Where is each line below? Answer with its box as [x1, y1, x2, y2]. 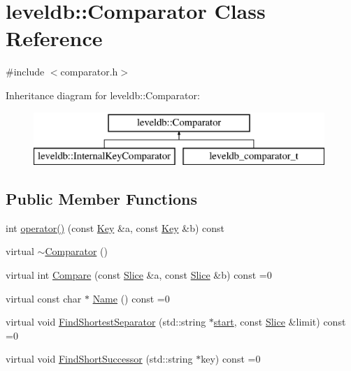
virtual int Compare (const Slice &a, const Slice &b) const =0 [6, 268, 272, 282]
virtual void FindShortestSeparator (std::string [6, 314, 206, 329]
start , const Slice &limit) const [213, 314, 346, 329]
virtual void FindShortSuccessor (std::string [6, 351, 193, 366]
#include [6, 64, 45, 79]
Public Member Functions [6, 188, 197, 210]
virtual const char [6, 291, 82, 305]
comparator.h [60, 64, 118, 79]
